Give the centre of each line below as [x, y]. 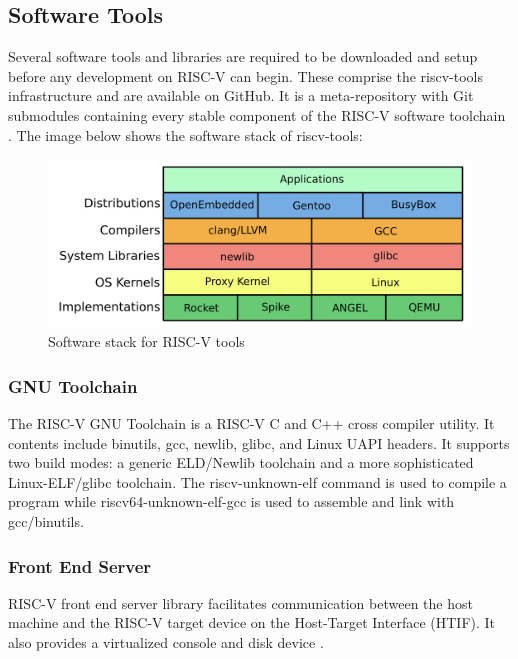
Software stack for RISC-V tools [146, 341]
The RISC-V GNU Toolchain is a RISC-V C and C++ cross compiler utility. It [251, 423]
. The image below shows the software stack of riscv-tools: [185, 134]
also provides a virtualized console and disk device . [166, 642]
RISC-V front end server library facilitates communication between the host [240, 602]
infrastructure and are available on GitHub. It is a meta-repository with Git [241, 95]
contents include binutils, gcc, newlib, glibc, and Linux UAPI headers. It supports [259, 442]
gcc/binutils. [46, 521]
